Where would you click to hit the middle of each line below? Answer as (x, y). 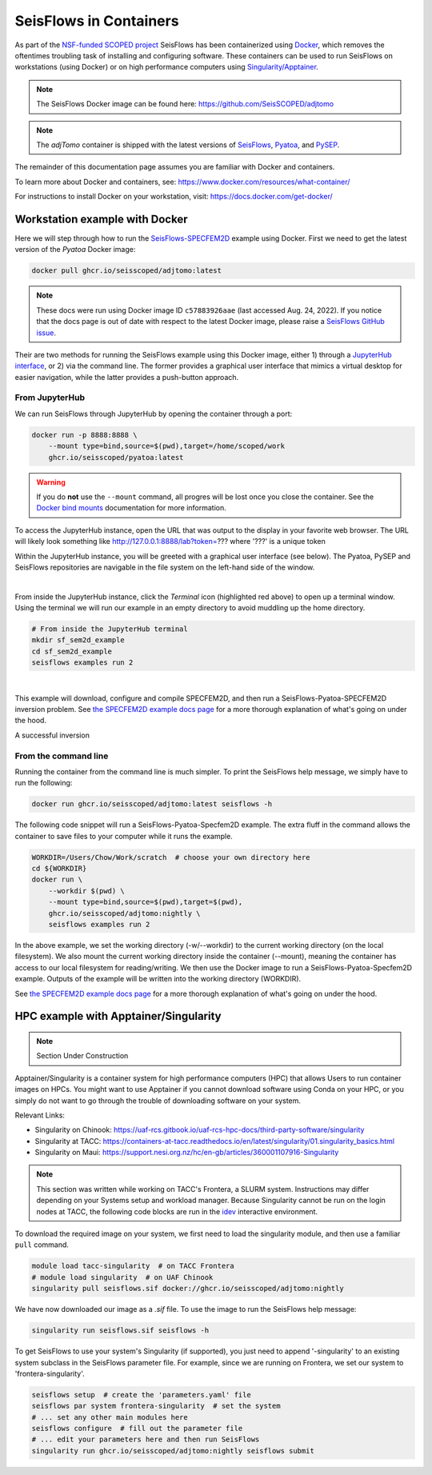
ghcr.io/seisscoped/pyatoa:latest (116, 457)
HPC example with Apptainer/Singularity (118, 1016)
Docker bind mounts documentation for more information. (132, 508)
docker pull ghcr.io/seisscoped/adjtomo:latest (126, 271)
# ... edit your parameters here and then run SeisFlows (146, 1439)
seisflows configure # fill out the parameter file (137, 1429)
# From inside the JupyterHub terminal (110, 629)
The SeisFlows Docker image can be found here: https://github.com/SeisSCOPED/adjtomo (185, 104)
